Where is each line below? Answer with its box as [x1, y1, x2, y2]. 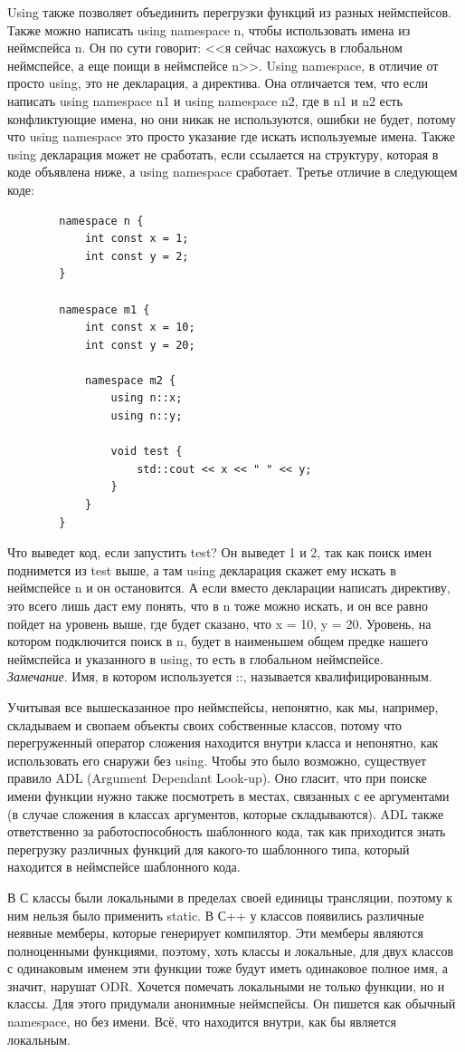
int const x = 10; [84, 321, 195, 334]
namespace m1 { [59, 303, 150, 316]
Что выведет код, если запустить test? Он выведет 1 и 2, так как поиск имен [7, 543, 432, 562]
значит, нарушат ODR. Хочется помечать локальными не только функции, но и [7, 976, 445, 995]
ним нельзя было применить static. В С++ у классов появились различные [7, 905, 424, 924]
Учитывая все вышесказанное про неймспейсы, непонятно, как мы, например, [7, 697, 439, 716]
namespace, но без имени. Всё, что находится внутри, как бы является [7, 1012, 397, 1031]
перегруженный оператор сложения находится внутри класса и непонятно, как [7, 733, 439, 752]
